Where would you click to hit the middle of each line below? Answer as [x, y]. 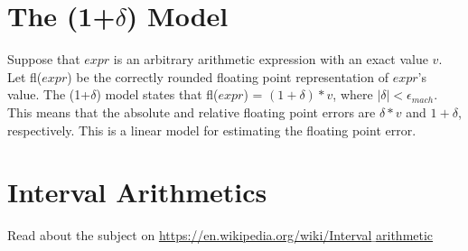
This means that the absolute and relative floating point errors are [192, 112]
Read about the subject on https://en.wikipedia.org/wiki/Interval [190, 235]
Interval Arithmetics [137, 192]
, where [353, 94]
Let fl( [25, 76]
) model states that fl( [157, 94]
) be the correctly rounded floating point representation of [228, 76]
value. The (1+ [49, 94]
